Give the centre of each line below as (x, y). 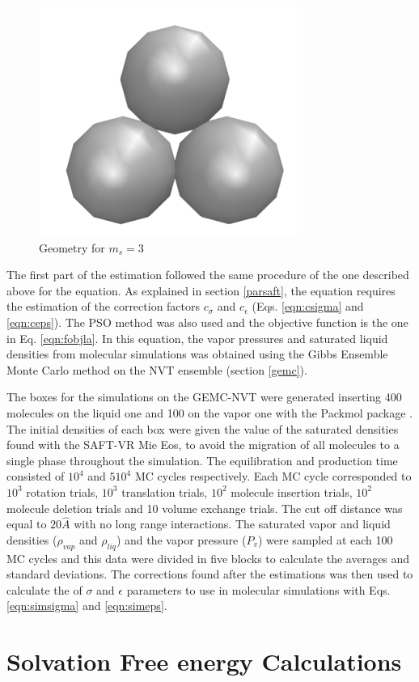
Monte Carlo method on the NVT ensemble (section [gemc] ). (157, 369)
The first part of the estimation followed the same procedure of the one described (208, 275)
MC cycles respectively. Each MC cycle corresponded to (273, 476)
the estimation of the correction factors (104, 306)
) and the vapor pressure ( (181, 539)
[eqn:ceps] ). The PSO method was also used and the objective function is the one (207, 322)
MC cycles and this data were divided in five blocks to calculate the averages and (208, 558)
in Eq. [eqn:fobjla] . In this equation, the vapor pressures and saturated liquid (197, 338)
